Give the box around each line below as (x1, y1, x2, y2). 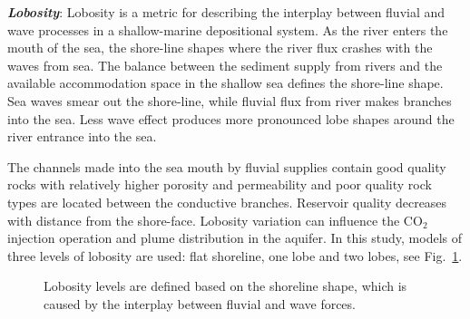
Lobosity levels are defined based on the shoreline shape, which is (44, 276, 407, 295)
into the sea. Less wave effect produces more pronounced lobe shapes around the (7, 109, 455, 128)
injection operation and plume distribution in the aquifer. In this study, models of (7, 228, 463, 247)
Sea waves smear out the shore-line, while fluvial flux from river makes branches (7, 91, 452, 110)
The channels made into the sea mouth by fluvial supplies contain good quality (7, 157, 446, 176)
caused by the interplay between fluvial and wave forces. (44, 294, 356, 313)
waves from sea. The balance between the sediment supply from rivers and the (7, 55, 443, 74)
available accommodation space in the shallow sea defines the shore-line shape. (7, 73, 444, 92)
